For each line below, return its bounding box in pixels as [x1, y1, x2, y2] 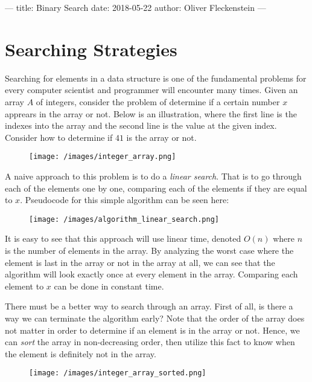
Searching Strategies [5, 36, 177, 61]
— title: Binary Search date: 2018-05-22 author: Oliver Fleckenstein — [5, 1, 266, 13]
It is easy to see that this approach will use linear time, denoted [5, 232, 241, 245]
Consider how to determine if [5, 131, 113, 143]
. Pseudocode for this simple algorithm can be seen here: [20, 193, 229, 206]
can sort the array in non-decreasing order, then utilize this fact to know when [5, 335, 295, 348]
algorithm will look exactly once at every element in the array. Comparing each [5, 268, 298, 280]
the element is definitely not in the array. [5, 347, 156, 360]
